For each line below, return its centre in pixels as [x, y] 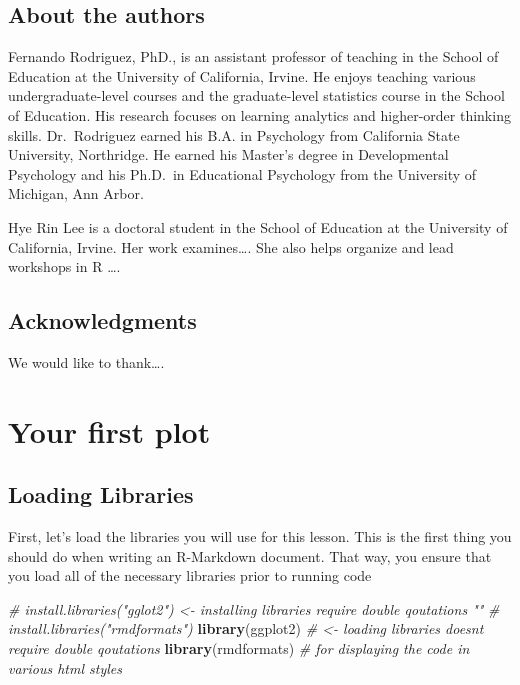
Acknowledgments [102, 320]
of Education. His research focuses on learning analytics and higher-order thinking [259, 114]
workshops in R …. [64, 266]
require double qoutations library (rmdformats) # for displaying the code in [239, 648]
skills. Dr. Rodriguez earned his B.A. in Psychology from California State [234, 134]
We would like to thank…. [86, 361]
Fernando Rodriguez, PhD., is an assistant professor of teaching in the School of [253, 56]
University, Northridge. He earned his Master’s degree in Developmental [228, 154]
